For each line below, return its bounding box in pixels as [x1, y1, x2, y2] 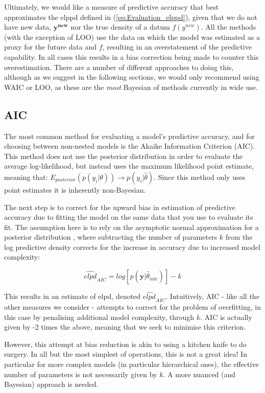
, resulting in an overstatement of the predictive [102, 41, 252, 52]
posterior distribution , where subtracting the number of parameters [4, 232, 218, 242]
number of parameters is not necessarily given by [4, 368, 157, 379]
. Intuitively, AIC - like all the [165, 291, 259, 302]
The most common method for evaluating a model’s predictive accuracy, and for [4, 130, 255, 141]
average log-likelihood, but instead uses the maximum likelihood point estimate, [4, 160, 254, 171]
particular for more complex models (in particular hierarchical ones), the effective [4, 359, 259, 369]
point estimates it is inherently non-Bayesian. [4, 184, 146, 195]
